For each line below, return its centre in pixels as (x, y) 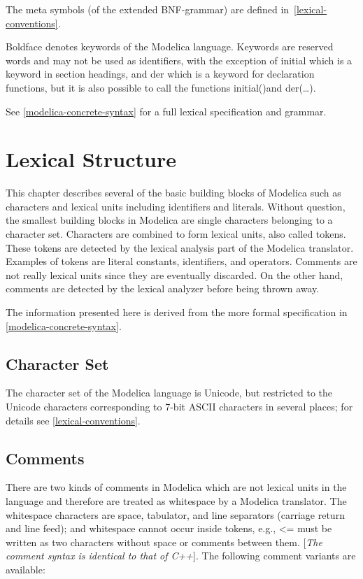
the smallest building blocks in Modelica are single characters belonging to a (169, 220)
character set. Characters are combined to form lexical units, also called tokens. (176, 234)
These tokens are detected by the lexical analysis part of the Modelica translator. (180, 247)
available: (26, 569)
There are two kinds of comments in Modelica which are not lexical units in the (176, 487)
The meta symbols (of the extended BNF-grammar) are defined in (148, 9)
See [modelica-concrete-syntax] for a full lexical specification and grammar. (166, 111)
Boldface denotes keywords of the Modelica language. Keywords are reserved (170, 47)
